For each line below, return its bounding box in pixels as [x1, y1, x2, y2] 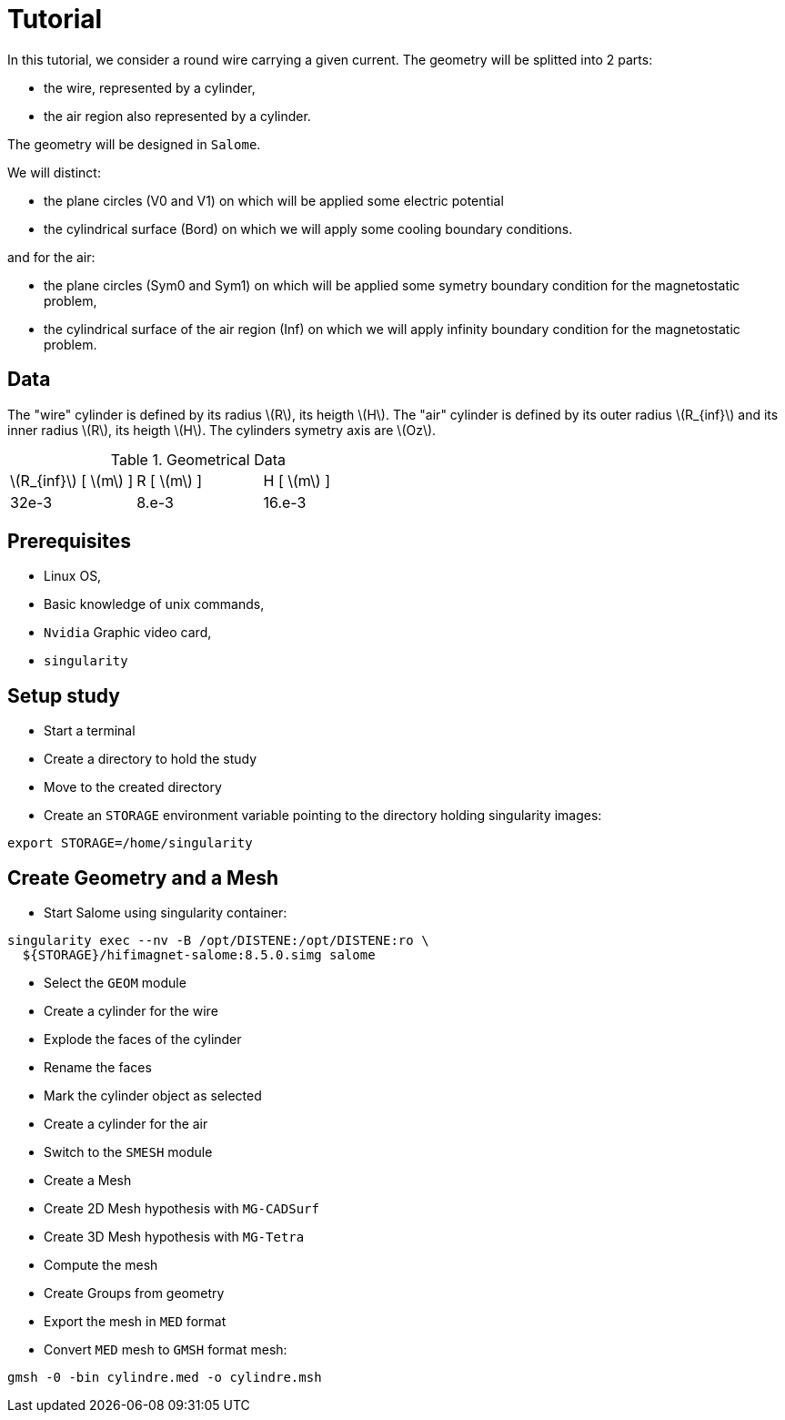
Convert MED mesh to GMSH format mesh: [44, 1342, 287, 1358]
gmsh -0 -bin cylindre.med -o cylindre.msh [7, 1370, 322, 1385]
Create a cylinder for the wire [44, 1003, 218, 1019]
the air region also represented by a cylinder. [44, 107, 311, 124]
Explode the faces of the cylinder [44, 1031, 242, 1048]
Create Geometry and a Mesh [7, 866, 279, 889]
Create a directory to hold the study [44, 751, 257, 767]
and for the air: [7, 248, 96, 265]
